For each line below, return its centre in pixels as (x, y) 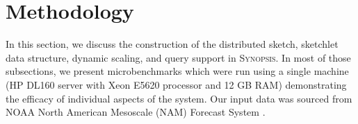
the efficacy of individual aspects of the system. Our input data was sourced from (179, 98)
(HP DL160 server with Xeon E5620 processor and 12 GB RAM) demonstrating (176, 84)
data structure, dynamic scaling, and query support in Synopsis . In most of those (178, 57)
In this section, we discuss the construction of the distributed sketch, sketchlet (172, 44)
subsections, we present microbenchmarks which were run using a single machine (177, 71)
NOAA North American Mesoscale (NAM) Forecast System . (136, 112)
